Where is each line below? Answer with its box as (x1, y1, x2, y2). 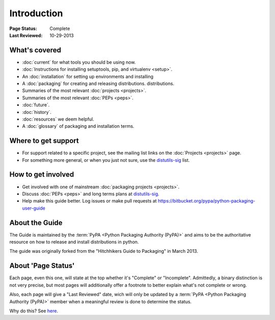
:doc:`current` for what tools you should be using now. (22, 59, 136, 65)
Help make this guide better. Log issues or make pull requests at (22, 198, 157, 204)
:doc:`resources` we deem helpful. (22, 116, 94, 122)
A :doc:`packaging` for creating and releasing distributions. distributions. (22, 80, 175, 86)
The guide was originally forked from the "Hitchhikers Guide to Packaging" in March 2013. (9, 248, 199, 254)
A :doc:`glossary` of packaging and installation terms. (22, 123, 134, 129)
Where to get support (9, 136, 79, 145)
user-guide (22, 205, 45, 211)
